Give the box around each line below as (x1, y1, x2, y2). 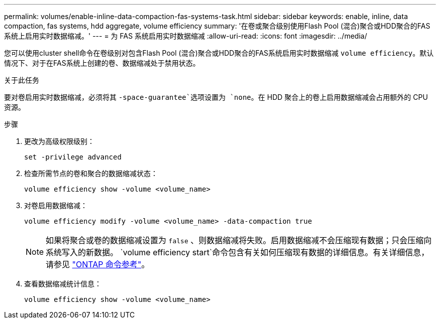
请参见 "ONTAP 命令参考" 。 (46, 259, 150, 269)
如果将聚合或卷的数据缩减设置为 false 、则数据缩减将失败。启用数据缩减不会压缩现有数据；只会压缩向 (46, 235, 432, 245)
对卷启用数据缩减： (24, 201, 87, 210)
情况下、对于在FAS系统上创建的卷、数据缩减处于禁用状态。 (4, 59, 200, 67)
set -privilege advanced (24, 153, 122, 161)
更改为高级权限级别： (24, 137, 94, 145)
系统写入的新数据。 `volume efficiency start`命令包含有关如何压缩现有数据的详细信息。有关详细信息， (46, 247, 429, 257)
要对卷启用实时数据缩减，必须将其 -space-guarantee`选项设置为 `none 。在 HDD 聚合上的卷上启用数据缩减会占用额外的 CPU (4, 93, 428, 101)
